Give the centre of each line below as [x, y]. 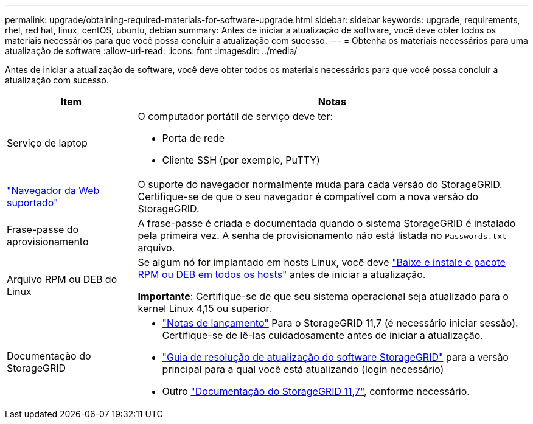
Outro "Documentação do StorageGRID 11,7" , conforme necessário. [316, 391]
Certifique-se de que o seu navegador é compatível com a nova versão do [308, 196]
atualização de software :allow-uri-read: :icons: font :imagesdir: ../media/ [151, 51]
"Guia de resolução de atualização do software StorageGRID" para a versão [335, 357]
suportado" [33, 203]
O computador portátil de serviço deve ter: [235, 116]
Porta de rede [193, 138]
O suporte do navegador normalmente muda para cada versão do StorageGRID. [320, 184]
